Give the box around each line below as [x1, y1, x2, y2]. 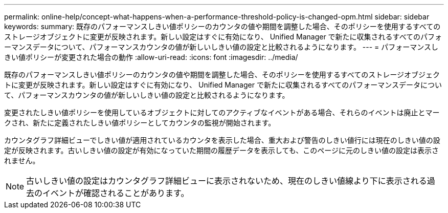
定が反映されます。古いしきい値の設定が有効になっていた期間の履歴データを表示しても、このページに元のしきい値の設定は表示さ [4, 146, 439, 155]
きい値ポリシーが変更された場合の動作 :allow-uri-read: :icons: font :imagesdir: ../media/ [4, 53, 298, 61]
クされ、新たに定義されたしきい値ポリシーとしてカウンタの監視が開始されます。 [4, 118, 276, 127]
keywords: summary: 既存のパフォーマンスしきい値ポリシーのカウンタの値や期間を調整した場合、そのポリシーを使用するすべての [4, 22, 441, 31]
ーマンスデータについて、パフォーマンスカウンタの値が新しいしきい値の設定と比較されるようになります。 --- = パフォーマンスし [4, 42, 439, 51]
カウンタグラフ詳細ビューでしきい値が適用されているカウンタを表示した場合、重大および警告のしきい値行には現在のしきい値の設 [4, 136, 440, 144]
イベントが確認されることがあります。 [42, 188, 189, 198]
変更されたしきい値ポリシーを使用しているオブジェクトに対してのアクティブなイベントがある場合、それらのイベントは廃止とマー [4, 108, 440, 117]
